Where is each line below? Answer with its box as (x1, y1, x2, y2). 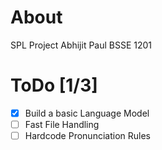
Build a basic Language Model (24, 107, 150, 119)
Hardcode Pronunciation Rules (24, 130, 151, 141)
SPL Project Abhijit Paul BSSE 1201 (10, 39, 153, 51)
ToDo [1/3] (10, 74, 98, 97)
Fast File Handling (24, 118, 100, 130)
